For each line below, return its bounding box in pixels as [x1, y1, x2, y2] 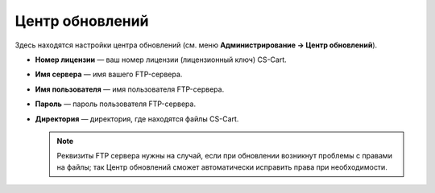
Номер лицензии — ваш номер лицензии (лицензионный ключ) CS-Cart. [35, 55, 288, 64]
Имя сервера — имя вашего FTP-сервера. [35, 69, 183, 80]
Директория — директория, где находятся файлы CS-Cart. [35, 113, 239, 124]
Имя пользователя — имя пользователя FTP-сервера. [35, 84, 225, 94]
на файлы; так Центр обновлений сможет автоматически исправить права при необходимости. [56, 162, 388, 172]
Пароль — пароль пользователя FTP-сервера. [35, 99, 197, 109]
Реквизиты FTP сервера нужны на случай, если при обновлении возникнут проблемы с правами [56, 151, 392, 161]
